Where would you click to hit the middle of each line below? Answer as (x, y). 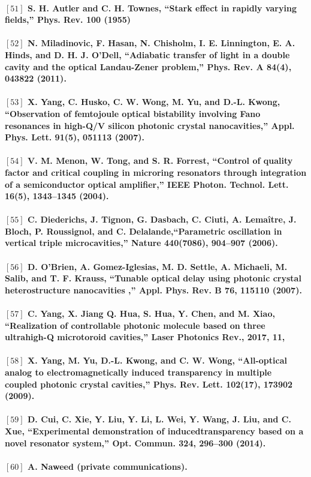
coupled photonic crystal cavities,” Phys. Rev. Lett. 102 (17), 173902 (149, 384)
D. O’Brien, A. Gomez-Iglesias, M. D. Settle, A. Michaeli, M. (158, 266)
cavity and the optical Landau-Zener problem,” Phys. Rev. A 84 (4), (148, 66)
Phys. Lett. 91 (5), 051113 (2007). (75, 137)
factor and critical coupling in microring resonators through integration (156, 172)
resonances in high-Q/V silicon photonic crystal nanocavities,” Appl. (150, 125)
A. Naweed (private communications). (108, 466)
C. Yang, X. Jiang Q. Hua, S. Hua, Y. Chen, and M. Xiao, (151, 313)
